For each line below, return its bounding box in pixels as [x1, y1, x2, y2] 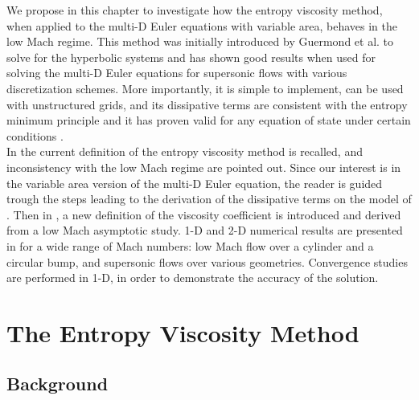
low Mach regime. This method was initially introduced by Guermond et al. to [6, 33, 394, 50]
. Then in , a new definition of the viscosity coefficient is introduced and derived [6, 206, 401, 222]
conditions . [6, 127, 64, 144]
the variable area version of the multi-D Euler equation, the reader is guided [6, 174, 383, 191]
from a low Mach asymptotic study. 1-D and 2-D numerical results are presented [6, 222, 403, 239]
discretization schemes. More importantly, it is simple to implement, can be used [6, 80, 404, 96]
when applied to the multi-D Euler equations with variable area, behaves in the [6, 17, 398, 34]
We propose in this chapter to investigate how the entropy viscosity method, [6, 2, 383, 18]
